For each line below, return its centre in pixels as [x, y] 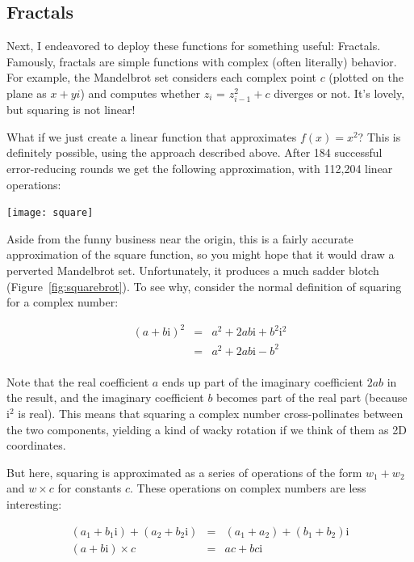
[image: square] [50, 213]
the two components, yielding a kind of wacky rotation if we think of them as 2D [207, 429]
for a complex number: [63, 302]
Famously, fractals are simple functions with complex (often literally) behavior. [202, 61]
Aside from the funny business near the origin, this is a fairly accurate [180, 238]
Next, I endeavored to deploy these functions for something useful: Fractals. [194, 46]
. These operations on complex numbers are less [248, 488]
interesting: [34, 503]
